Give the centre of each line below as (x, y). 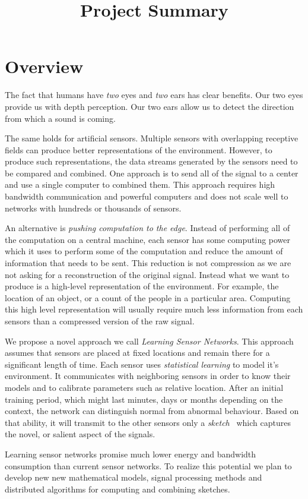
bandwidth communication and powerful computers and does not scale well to (147, 196)
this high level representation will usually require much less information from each (154, 309)
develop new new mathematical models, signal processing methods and (134, 477)
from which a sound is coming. (60, 118)
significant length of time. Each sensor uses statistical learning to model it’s (142, 364)
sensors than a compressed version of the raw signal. (100, 321)
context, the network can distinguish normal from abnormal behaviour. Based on (152, 411)
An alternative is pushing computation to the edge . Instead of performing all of (147, 228)
